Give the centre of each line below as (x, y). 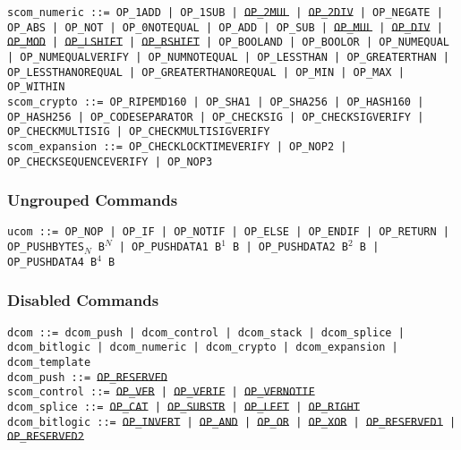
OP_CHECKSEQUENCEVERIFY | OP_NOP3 (110, 161)
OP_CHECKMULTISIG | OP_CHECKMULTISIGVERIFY (139, 132)
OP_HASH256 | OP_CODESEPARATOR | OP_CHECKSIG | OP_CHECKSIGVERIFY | (216, 117)
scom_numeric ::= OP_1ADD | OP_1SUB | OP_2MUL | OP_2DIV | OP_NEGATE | (225, 13)
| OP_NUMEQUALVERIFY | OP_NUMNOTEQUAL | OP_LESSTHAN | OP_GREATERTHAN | (228, 57)
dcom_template (49, 363)
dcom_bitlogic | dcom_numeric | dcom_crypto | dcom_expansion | (203, 348)
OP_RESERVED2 (46, 437)
